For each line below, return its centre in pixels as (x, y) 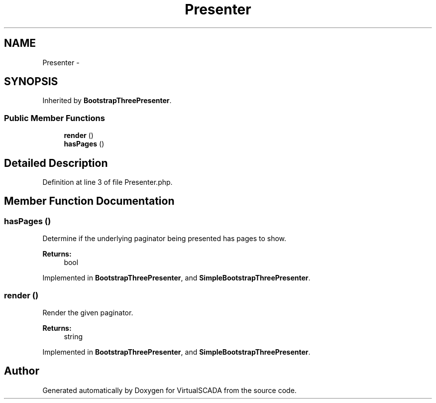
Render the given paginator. (88, 313)
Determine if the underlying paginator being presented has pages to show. (164, 239)
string (73, 336)
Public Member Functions (54, 118)
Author (22, 371)
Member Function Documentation (89, 201)
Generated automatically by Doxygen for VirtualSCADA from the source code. (169, 390)
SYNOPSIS (31, 82)
